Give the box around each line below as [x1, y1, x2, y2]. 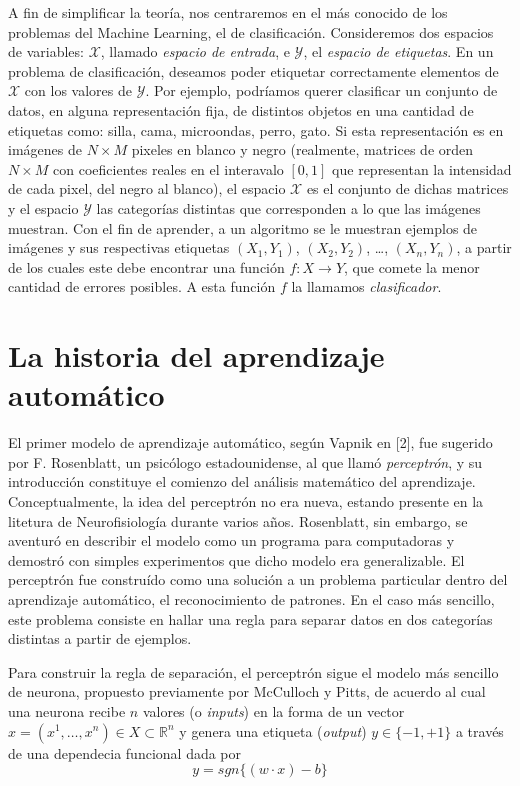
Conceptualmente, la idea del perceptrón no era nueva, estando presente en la [8, 491, 484, 511]
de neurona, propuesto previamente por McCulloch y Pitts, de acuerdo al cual [8, 681, 486, 702]
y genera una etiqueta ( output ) [179, 720, 367, 741]
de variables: [8, 41, 84, 62]
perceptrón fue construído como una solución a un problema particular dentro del [8, 569, 508, 590]
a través [455, 720, 504, 741]
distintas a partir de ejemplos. [8, 628, 192, 649]
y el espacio [8, 197, 79, 218]
